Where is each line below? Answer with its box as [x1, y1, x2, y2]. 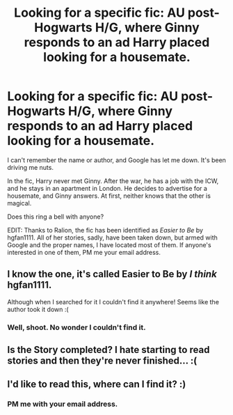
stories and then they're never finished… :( [7, 355, 198, 367]
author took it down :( [7, 305, 69, 313]
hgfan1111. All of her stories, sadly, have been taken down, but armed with [7, 233, 218, 242]
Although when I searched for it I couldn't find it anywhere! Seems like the [7, 297, 219, 306]
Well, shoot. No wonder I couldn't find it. [7, 322, 146, 332]
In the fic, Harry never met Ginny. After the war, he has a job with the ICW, [7, 176, 219, 185]
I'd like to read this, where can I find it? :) [7, 378, 186, 391]
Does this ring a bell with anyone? [7, 212, 104, 221]
